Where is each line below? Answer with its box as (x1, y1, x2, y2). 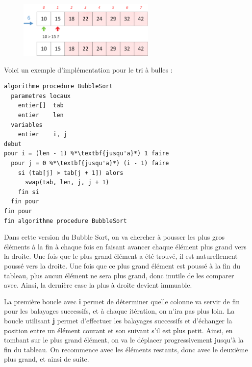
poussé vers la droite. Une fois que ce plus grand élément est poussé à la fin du (4, 260, 241, 270)
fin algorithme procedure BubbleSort (4, 217, 127, 224)
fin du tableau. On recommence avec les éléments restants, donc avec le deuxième (4, 344, 248, 354)
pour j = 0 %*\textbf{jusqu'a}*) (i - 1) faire (11, 160, 169, 167)
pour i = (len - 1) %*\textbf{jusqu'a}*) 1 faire (4, 150, 169, 157)
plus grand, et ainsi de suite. (4, 354, 89, 364)
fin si (18, 188, 39, 196)
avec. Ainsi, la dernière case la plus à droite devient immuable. (4, 280, 192, 290)
